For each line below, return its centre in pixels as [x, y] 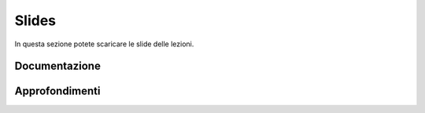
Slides [35, 20]
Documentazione [58, 66]
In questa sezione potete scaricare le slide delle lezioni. [104, 44]
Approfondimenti [57, 91]
